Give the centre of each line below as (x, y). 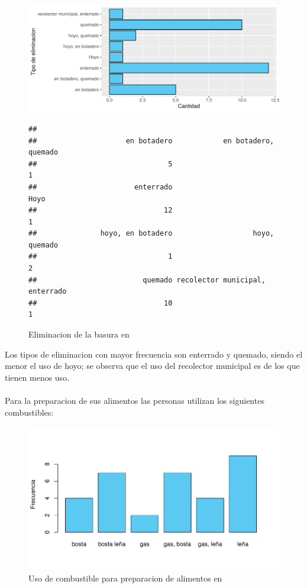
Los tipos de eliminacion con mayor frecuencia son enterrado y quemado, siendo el (154, 354)
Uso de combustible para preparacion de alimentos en (125, 578)
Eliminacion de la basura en (79, 334)
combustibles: (29, 412)
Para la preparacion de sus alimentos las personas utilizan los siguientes (135, 401)
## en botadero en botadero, (151, 141)
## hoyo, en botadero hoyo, (151, 234)
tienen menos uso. (37, 377)
